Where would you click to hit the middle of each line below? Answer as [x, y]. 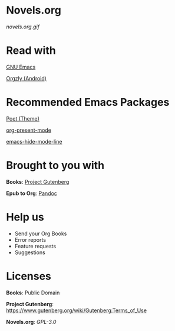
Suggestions [30, 252]
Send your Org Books [41, 233]
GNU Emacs [21, 67]
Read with [31, 51]
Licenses [29, 276]
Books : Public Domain [33, 293]
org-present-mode [29, 130]
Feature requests [35, 246]
